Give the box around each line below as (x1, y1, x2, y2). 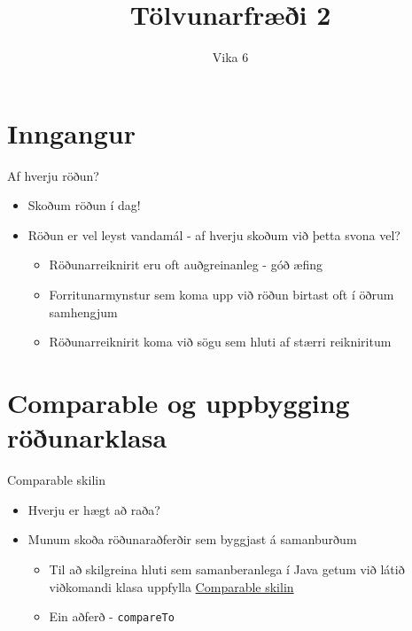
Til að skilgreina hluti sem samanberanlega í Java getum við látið (49, 559, 405, 578)
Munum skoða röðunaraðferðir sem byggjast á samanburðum (27, 530, 357, 549)
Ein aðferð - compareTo (49, 607, 175, 626)
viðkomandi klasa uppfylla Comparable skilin (49, 577, 294, 596)
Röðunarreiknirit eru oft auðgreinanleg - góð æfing (49, 255, 323, 274)
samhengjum (49, 302, 118, 321)
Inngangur (7, 114, 136, 151)
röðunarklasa (7, 419, 167, 456)
